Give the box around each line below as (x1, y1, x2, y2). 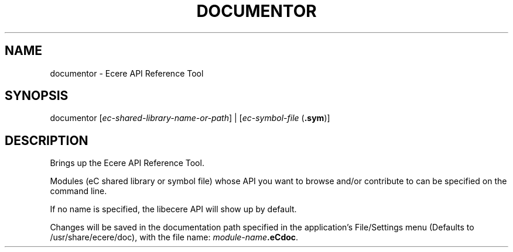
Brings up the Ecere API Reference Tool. (50, 158, 204, 168)
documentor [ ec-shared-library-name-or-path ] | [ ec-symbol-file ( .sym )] (50, 113, 330, 123)
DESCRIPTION (5, 133, 88, 148)
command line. (50, 186, 107, 196)
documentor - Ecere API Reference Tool (50, 68, 204, 78)
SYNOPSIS (5, 88, 69, 103)
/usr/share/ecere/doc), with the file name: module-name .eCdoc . (50, 232, 299, 243)
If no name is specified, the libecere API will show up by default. (50, 204, 297, 215)
